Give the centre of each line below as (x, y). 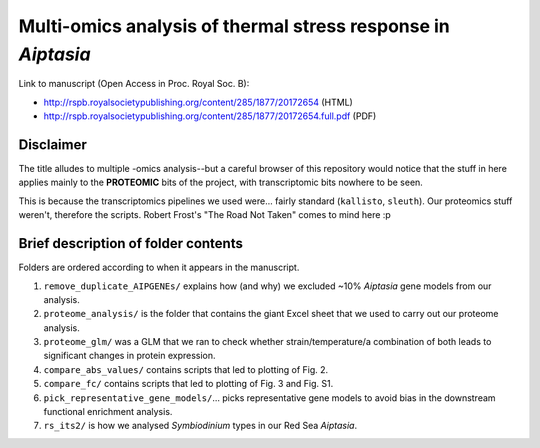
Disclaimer (52, 144)
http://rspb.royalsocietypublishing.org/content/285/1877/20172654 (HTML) (198, 102)
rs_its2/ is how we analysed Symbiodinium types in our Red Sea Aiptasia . (200, 426)
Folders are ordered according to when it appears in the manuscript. (159, 267)
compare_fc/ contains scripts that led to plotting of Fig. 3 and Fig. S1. (188, 384)
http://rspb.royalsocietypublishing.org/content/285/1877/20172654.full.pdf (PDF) (210, 116)
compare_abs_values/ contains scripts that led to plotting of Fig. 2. (186, 369)
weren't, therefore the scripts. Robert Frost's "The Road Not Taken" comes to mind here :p (205, 215)
